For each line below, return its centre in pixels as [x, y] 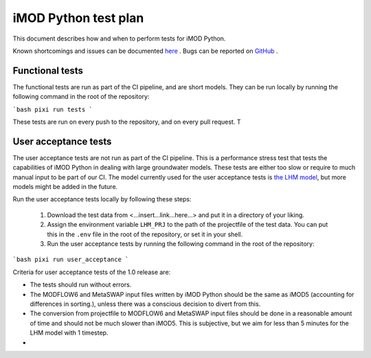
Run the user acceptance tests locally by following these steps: [102, 199]
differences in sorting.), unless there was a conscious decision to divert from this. [145, 304]
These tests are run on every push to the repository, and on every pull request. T [127, 122]
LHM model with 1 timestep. [69, 333]
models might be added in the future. [65, 187]
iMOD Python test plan [78, 18]
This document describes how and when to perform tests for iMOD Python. [119, 38]
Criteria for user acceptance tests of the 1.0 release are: [92, 272]
